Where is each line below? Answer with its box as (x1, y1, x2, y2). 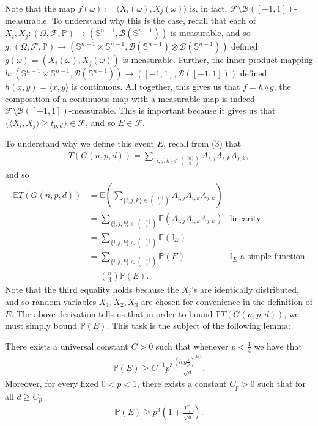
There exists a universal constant (5, 339, 128, 352)
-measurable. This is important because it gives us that (68, 104, 276, 117)
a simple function (240, 252, 305, 262)
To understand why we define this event (5, 137, 155, 150)
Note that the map (5, 2, 75, 14)
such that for (257, 377, 306, 390)
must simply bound (5, 319, 78, 332)
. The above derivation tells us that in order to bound (11, 307, 213, 320)
